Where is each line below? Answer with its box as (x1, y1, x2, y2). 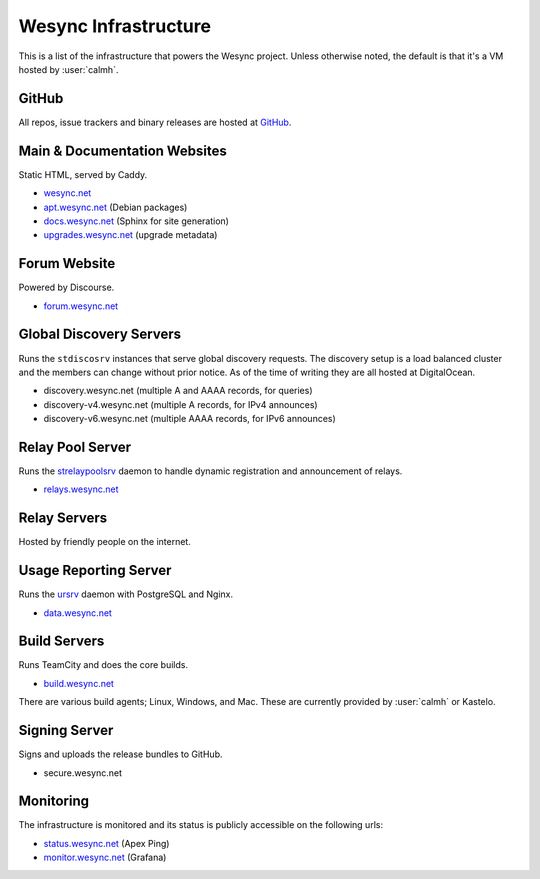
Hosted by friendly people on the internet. (18, 536, 192, 548)
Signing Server (18, 722, 114, 739)
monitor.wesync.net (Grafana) (43, 851, 167, 864)
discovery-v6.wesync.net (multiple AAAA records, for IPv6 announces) (43, 413, 337, 425)
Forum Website (18, 255, 116, 272)
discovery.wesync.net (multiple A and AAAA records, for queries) (43, 385, 313, 397)
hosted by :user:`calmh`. (18, 63, 119, 75)
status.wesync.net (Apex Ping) (43, 837, 170, 849)
